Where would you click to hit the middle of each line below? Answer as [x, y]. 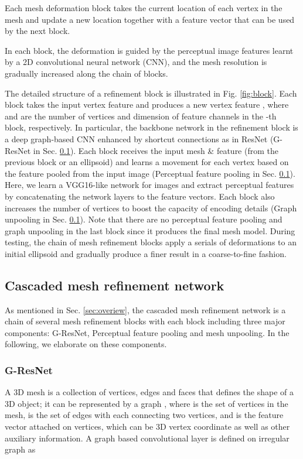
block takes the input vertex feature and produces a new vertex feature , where [147, 105]
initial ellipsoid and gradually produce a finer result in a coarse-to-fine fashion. [146, 253]
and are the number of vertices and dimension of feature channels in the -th [141, 116]
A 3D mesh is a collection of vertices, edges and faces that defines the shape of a [149, 392]
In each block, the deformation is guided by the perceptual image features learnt [149, 50]
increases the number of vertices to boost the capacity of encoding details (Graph [151, 208]
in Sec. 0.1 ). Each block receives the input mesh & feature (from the [156, 150]
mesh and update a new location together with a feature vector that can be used [150, 19]
